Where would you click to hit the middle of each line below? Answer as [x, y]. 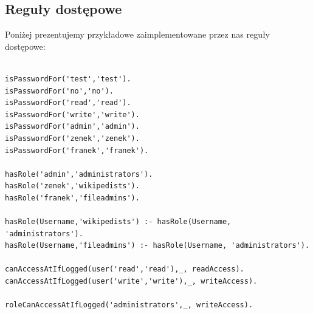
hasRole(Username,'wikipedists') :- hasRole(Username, [118, 222]
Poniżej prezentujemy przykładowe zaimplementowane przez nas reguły [138, 34]
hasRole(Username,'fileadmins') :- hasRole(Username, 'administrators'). [157, 246]
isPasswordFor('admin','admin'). [72, 127]
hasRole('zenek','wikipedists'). [72, 186]
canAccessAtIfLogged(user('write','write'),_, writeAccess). [131, 282]
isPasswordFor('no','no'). [59, 91]
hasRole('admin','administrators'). [79, 174]
